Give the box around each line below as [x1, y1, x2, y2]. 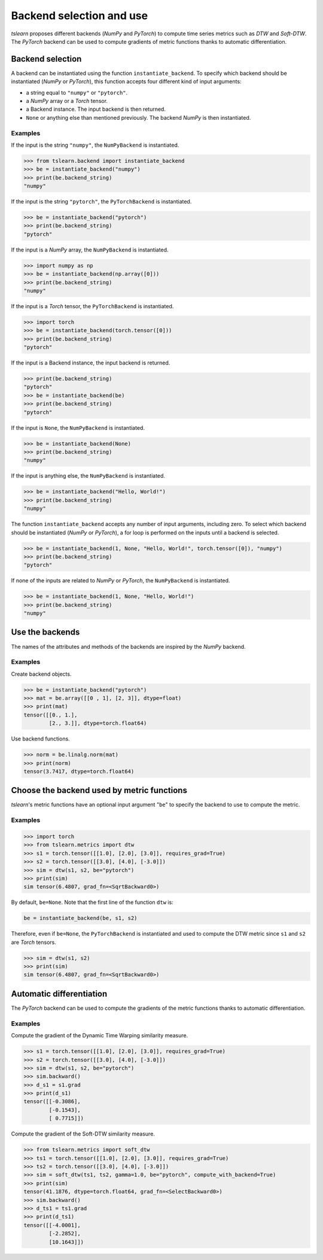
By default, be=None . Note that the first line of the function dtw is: [11, 898, 173, 906]
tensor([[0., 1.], [23, 711, 78, 718]
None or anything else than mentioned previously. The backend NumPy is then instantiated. [26, 114, 251, 121]
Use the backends [11, 627, 80, 637]
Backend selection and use [11, 9, 148, 22]
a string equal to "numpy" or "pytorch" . [26, 89, 128, 96]
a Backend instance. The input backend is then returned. [26, 105, 166, 113]
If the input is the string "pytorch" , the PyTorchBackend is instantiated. [11, 198, 192, 205]
